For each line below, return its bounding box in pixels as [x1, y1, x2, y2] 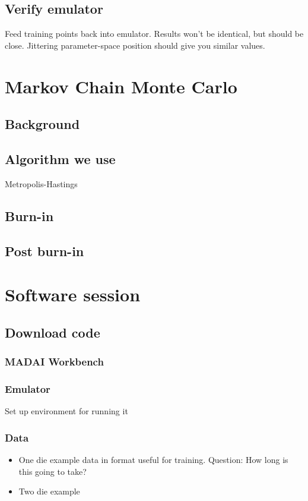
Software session [5, 282, 141, 307]
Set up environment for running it [5, 405, 128, 417]
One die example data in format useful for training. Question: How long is [18, 453, 288, 465]
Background [5, 115, 80, 133]
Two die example [18, 485, 80, 497]
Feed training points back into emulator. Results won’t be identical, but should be [5, 27, 304, 40]
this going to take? [18, 465, 87, 477]
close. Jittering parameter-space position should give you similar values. [5, 39, 265, 51]
